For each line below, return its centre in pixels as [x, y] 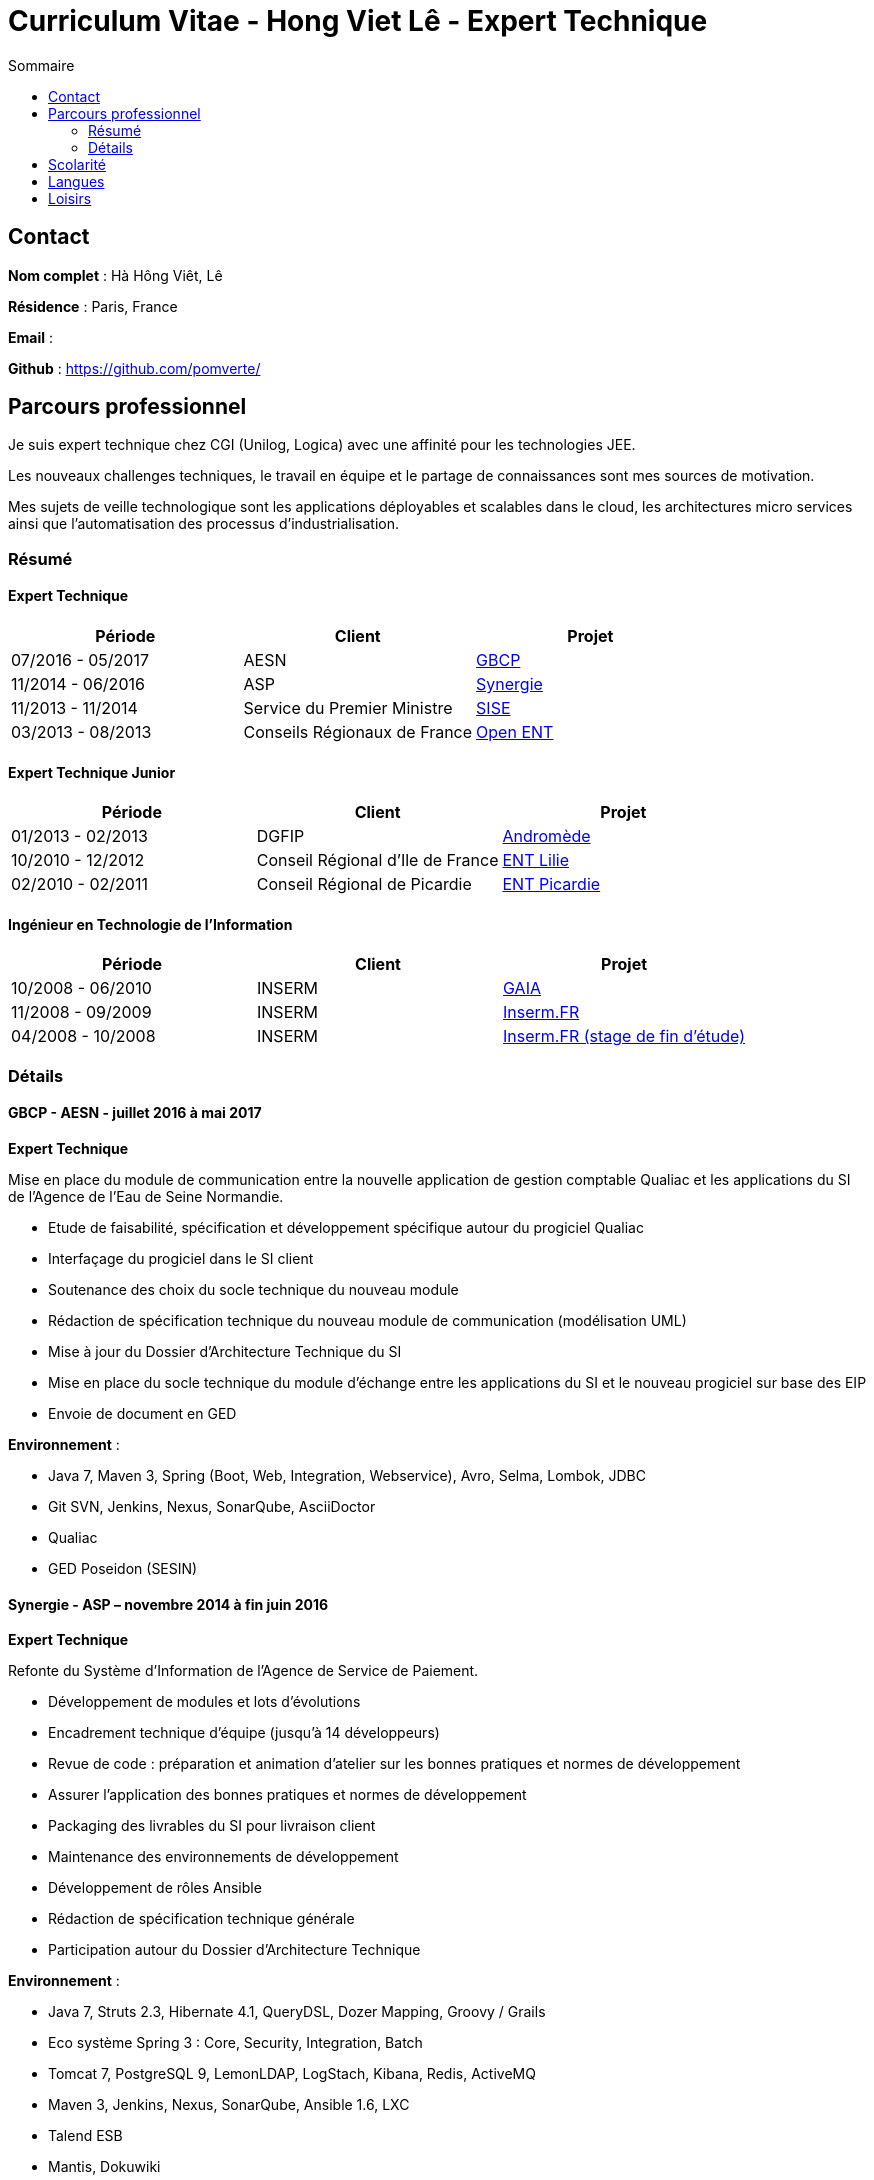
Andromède [546, 836]
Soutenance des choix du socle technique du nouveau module [253, 1290]
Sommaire [41, 65]
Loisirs [70, 198]
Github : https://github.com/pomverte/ [134, 368]
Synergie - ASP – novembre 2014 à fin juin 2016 [168, 1604]
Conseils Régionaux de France [358, 732]
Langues [76, 181]
